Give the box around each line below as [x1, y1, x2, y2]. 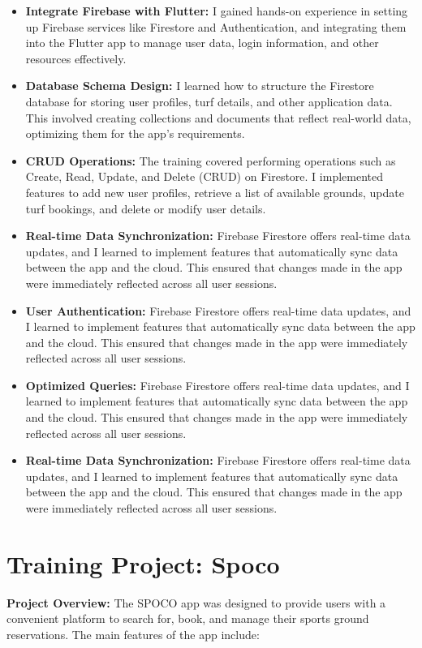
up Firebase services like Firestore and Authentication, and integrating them [25, 18, 407, 35]
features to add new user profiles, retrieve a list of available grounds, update [25, 183, 404, 200]
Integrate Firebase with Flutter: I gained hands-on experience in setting [25, 2, 408, 19]
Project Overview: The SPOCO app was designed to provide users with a [6, 594, 386, 611]
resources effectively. [25, 49, 127, 67]
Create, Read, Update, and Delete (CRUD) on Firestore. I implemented [25, 168, 383, 185]
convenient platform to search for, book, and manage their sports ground [6, 610, 369, 627]
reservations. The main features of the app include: [6, 625, 260, 642]
